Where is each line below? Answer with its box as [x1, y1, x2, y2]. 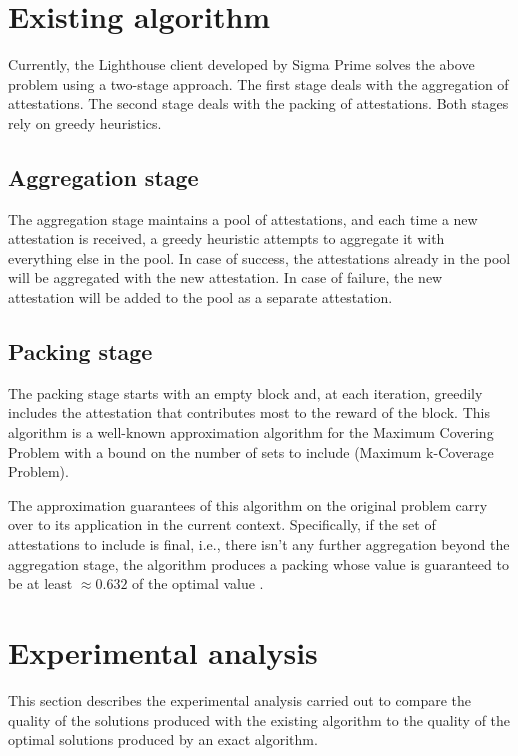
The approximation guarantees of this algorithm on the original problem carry [8, 494, 488, 515]
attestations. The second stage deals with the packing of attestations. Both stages [8, 93, 509, 114]
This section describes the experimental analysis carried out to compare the [8, 689, 472, 710]
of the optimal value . [132, 573, 264, 594]
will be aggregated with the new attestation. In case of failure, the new [8, 267, 443, 288]
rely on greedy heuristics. [8, 112, 162, 133]
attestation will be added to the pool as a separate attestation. [8, 287, 393, 308]
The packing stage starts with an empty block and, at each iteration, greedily [8, 382, 483, 403]
